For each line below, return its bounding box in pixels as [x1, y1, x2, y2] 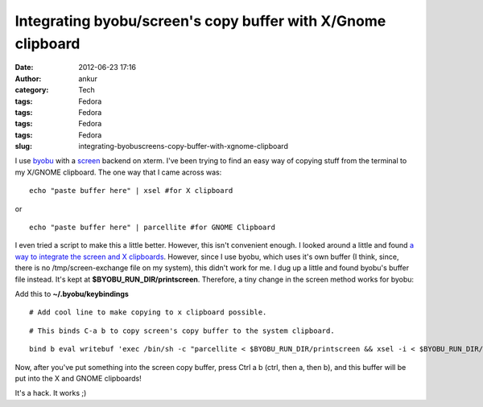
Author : [14, 73, 42, 84]
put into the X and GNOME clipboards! [14, 373, 142, 383]
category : [14, 85, 49, 95]
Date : [14, 63, 34, 72]
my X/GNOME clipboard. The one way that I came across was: [14, 167, 222, 177]
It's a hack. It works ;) [14, 388, 87, 398]
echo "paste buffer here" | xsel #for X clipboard [29, 186, 233, 195]
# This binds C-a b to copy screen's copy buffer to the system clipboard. [29, 326, 335, 335]
